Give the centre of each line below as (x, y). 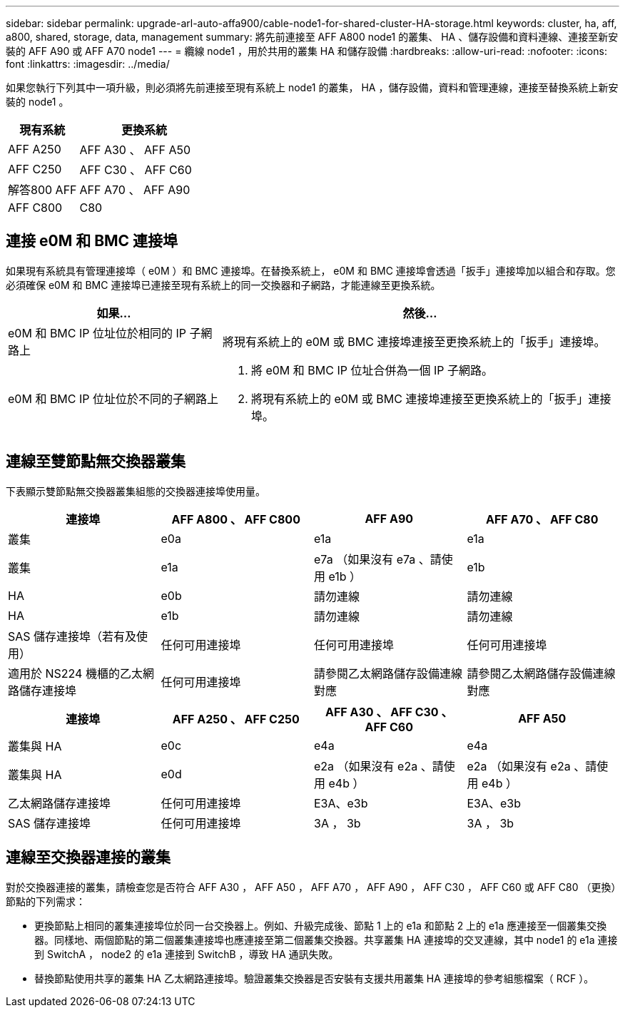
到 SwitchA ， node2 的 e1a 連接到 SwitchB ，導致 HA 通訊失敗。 (187, 954)
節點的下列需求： (46, 901)
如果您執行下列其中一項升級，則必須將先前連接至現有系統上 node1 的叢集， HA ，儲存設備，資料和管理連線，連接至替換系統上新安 (312, 87)
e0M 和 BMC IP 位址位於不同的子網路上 (113, 398)
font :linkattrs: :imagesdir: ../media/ (88, 64)
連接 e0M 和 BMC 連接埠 (92, 241)
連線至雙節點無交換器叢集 (96, 462)
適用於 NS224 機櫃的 (64, 673)
